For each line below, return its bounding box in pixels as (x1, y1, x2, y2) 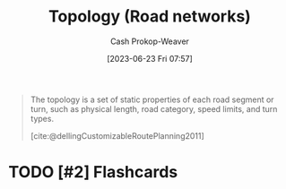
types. (30, 113, 55, 124)
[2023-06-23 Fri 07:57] (106, 53, 194, 64)
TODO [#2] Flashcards (8, 162, 178, 183)
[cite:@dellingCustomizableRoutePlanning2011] (30, 130, 205, 141)
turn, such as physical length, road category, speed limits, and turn (30, 103, 278, 114)
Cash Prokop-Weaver (109, 36, 190, 47)
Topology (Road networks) (48, 6, 252, 27)
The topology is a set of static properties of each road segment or (30, 94, 274, 105)
